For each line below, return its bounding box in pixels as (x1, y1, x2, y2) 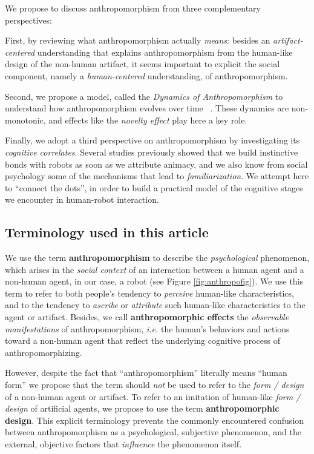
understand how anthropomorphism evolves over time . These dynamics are (5, 102, 289, 114)
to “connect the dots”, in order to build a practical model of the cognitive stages (5, 181, 303, 194)
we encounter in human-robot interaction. (5, 193, 159, 206)
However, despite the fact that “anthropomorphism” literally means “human (5, 366, 287, 379)
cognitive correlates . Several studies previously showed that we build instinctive (5, 145, 298, 158)
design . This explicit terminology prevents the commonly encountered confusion (5, 413, 304, 426)
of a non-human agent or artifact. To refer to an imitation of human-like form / (5, 390, 301, 403)
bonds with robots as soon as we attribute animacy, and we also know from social (5, 157, 308, 170)
